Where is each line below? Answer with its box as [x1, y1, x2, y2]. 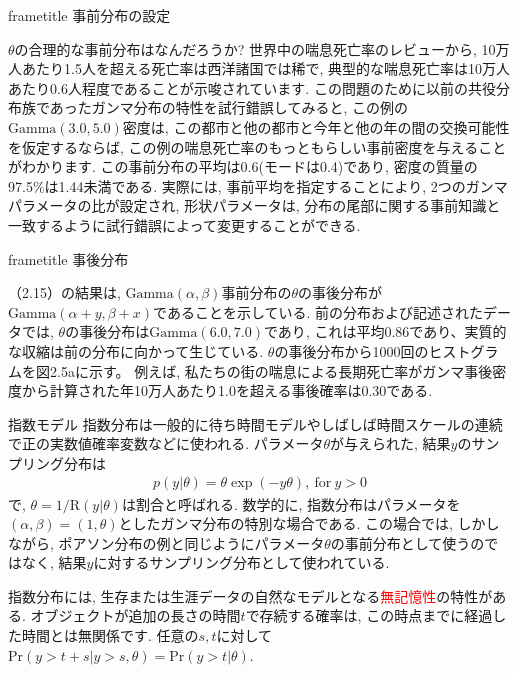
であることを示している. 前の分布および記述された [153, 301, 484, 322]
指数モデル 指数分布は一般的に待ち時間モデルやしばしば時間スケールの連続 [8, 413, 503, 434]
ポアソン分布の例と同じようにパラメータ [58, 532, 325, 553]
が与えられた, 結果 [330, 433, 451, 454]
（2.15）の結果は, [8, 282, 121, 303]
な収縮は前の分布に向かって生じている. [8, 340, 264, 361]
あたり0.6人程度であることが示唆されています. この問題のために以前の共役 [8, 77, 496, 98]
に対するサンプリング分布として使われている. [93, 552, 390, 573]
